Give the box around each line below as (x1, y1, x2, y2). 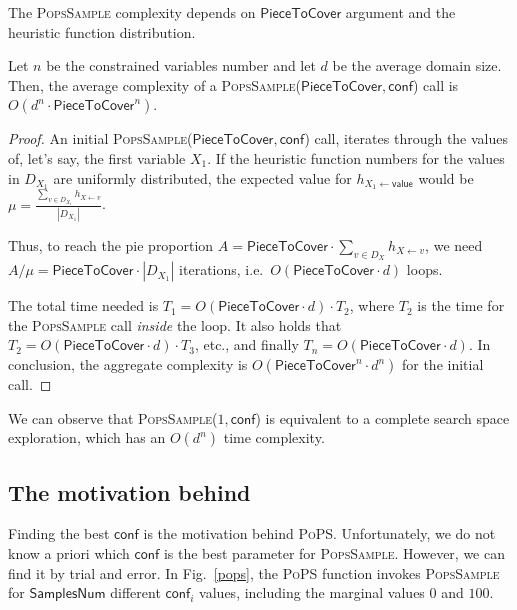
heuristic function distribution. (8, 21, 196, 42)
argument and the (345, 2, 456, 22)
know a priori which (8, 542, 130, 563)
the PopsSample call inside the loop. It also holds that (8, 314, 342, 335)
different (110, 582, 161, 603)
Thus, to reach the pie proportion (8, 235, 214, 256)
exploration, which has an (8, 427, 166, 448)
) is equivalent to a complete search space (255, 407, 510, 428)
